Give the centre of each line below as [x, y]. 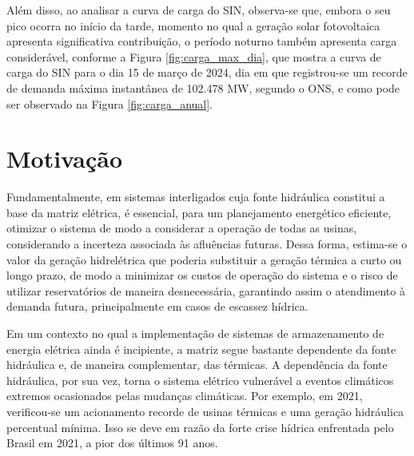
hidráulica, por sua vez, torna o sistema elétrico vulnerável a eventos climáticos [200, 380]
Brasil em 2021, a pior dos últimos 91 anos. [112, 443]
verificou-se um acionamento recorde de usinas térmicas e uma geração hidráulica [205, 411]
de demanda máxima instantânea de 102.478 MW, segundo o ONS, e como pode [203, 87]
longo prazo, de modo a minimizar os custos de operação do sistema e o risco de [202, 275]
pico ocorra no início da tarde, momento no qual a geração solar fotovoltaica [193, 25]
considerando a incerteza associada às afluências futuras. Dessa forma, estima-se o [207, 244]
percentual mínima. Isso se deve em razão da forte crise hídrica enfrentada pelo [200, 427]
